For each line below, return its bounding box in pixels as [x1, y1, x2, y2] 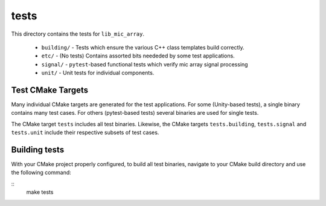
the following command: [11, 169, 72, 176]
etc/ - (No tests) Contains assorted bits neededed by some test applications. [41, 52, 235, 60]
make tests [26, 188, 54, 196]
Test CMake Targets [11, 85, 89, 95]
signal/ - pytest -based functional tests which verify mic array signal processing [41, 60, 248, 68]
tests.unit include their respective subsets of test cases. [11, 129, 159, 136]
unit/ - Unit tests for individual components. [41, 69, 155, 77]
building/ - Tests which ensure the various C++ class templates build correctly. [41, 43, 245, 51]
